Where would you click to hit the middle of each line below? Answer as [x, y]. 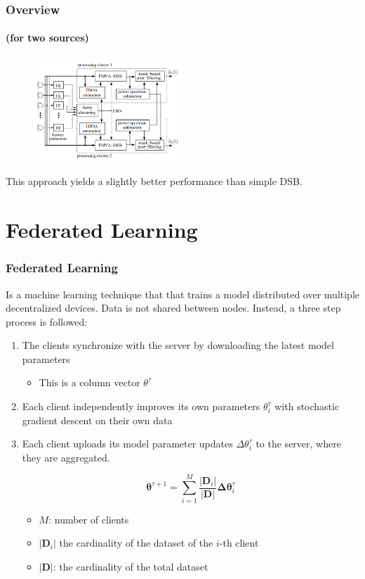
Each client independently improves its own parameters [141, 406]
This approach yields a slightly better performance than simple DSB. [154, 181]
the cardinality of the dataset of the [136, 543]
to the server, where [298, 444]
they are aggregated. [66, 457]
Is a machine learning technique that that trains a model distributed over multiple [183, 294]
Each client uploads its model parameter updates [127, 444]
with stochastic [307, 406]
